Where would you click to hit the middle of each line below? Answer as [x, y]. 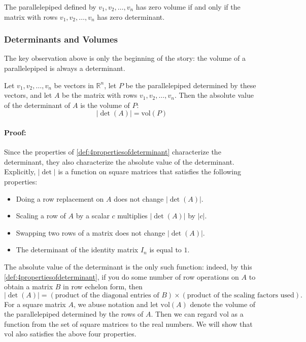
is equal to [165, 250]
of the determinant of [37, 105]
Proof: [15, 132]
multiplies [132, 216]
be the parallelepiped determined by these [191, 85]
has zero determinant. [131, 16]
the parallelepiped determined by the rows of [74, 314]
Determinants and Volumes [61, 39]
